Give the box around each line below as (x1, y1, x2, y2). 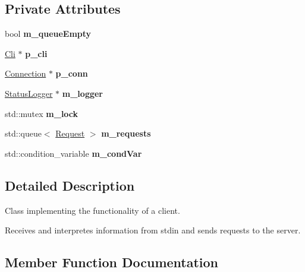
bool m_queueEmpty (5, 27, 92, 40)
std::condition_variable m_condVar (5, 147, 142, 159)
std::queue (5, 127, 42, 140)
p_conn (55, 67, 88, 80)
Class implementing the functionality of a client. (5, 204, 180, 216)
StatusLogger (5, 87, 53, 99)
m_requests (101, 127, 151, 140)
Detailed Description (5, 176, 135, 194)
